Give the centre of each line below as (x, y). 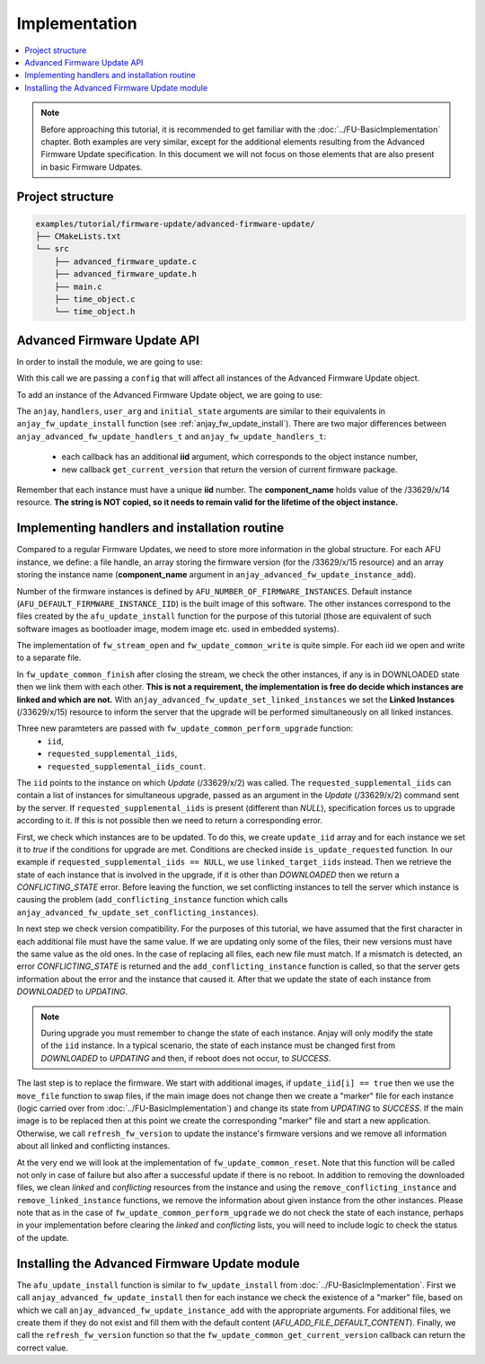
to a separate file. (49, 658)
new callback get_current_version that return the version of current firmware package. (229, 469)
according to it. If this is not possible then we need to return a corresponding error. (170, 821)
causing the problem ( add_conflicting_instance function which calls (152, 900)
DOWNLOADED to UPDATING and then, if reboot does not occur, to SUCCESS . (186, 1058)
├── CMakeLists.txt (78, 237)
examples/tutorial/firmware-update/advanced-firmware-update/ (175, 224)
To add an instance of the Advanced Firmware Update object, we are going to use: (169, 394)
